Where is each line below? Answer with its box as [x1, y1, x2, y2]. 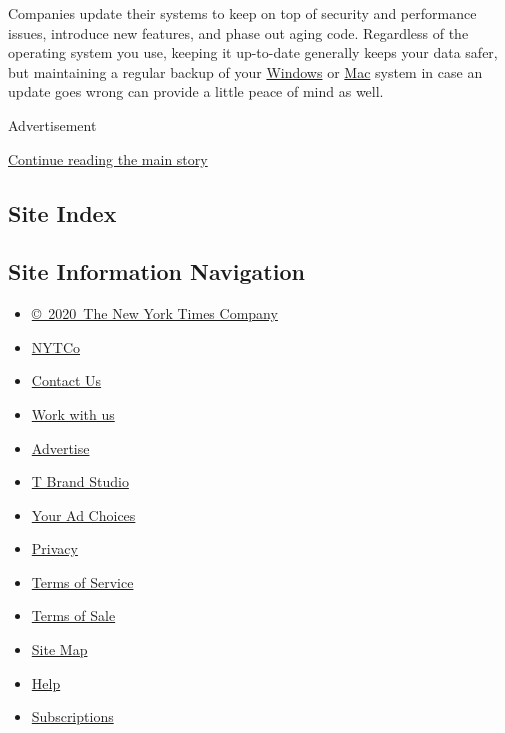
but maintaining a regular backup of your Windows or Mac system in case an [8, 61, 483, 82]
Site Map [31, 639, 88, 660]
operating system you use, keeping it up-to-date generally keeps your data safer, [8, 42, 498, 63]
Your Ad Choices [31, 504, 136, 525]
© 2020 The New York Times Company [31, 303, 278, 324]
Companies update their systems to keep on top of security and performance [8, 3, 477, 23]
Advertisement [8, 114, 97, 135]
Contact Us [31, 370, 102, 391]
